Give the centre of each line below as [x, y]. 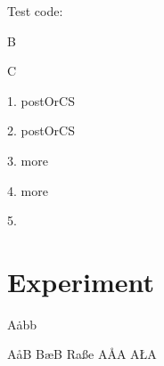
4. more [28, 190]
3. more [28, 160]
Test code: [35, 11]
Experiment [81, 281]
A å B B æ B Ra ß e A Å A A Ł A [82, 354]
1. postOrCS [41, 100]
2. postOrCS [41, 130]
